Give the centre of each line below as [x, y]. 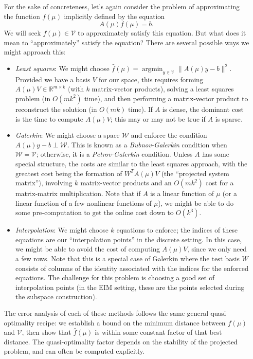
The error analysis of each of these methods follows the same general [106, 313]
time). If [140, 109]
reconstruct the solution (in [56, 109]
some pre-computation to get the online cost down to [94, 212]
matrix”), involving [44, 183]
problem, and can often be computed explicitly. [74, 351]
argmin [152, 69]
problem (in [33, 98]
